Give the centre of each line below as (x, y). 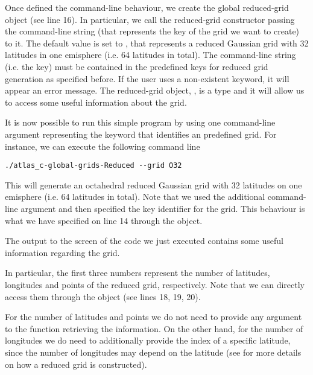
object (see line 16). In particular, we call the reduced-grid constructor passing (150, 19)
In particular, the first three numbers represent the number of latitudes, (138, 273)
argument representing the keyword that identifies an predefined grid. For (141, 134)
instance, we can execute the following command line (103, 146)
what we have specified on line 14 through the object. (104, 220)
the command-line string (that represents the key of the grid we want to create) (152, 31)
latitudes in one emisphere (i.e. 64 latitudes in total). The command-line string (150, 55)
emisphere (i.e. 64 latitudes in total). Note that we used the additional (135, 197)
